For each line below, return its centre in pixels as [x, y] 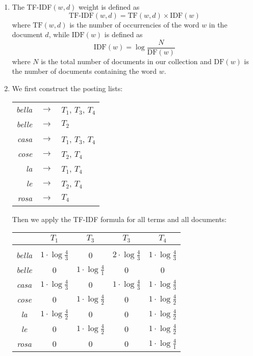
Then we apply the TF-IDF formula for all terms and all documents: [119, 219]
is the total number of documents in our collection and [126, 61]
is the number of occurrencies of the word [134, 24]
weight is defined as [109, 7]
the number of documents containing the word [84, 71]
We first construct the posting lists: [67, 88]
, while [59, 34]
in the [218, 24]
